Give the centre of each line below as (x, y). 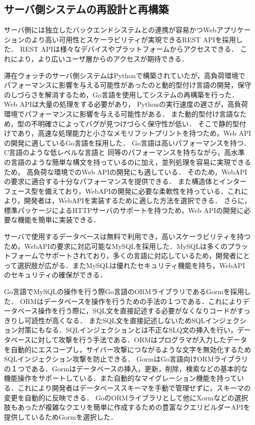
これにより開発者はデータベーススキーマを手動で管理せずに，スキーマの (134, 387)
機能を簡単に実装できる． (59, 220)
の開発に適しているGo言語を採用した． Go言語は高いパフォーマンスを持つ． (127, 142)
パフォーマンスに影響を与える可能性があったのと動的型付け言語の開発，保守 (128, 85)
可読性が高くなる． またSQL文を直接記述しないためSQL (115, 320)
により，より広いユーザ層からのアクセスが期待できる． (99, 58)
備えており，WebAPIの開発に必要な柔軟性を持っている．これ (143, 191)
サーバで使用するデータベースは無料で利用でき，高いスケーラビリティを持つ (127, 236)
